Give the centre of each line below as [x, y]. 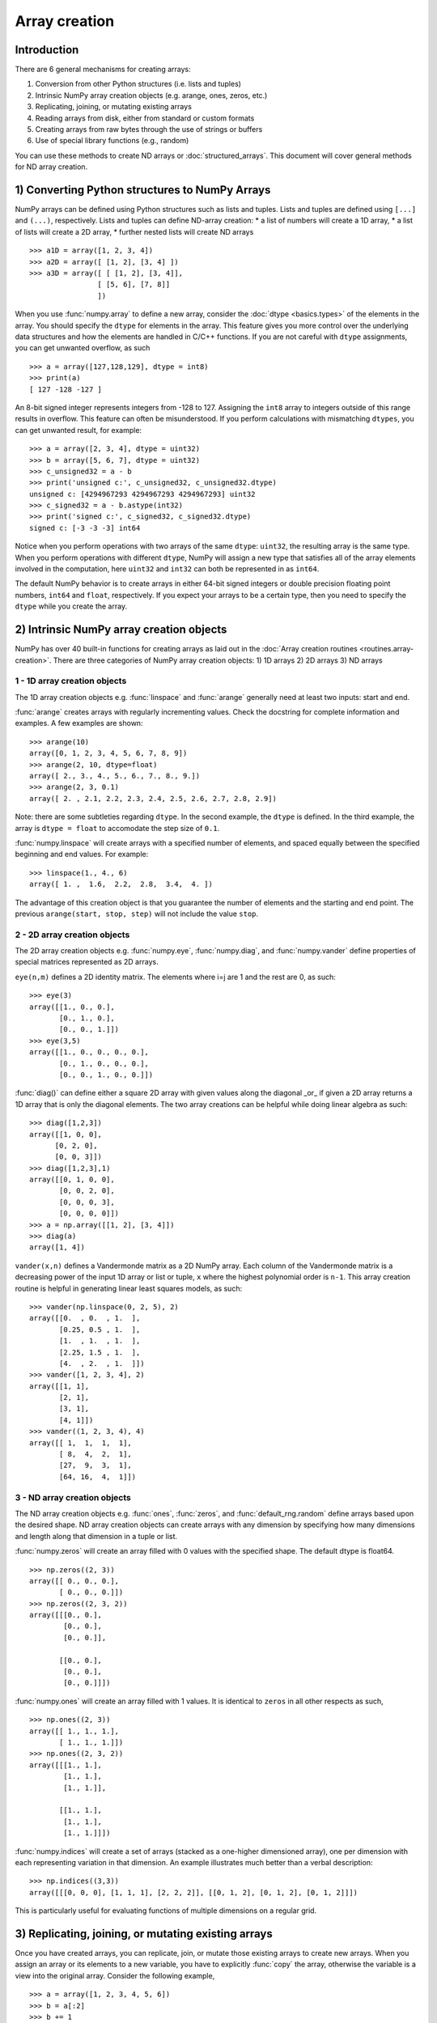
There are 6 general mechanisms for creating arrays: [103, 70]
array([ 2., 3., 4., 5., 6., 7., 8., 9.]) [115, 776]
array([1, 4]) [57, 1247]
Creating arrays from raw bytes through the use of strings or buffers [149, 129]
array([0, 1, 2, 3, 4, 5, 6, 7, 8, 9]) [108, 753]
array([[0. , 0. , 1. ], [85, 1318]
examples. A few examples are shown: [79, 723]
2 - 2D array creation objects [72, 935]
